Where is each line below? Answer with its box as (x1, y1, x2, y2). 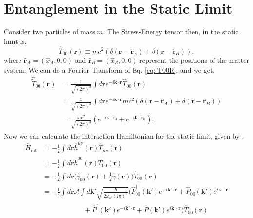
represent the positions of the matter (139, 55, 249, 65)
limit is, (4, 36, 27, 46)
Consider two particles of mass (4, 26, 95, 37)
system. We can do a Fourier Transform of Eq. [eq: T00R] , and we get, (4, 64, 215, 75)
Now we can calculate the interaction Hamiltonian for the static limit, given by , (4, 130, 244, 140)
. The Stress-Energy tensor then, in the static (103, 26, 239, 37)
